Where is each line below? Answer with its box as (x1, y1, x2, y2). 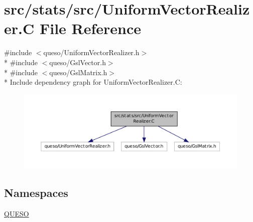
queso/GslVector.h (49, 57, 106, 67)
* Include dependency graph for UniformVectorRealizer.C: (4, 77, 182, 87)
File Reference (39, 18, 142, 39)
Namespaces (4, 184, 68, 200)
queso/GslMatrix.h (49, 67, 107, 77)
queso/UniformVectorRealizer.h (43, 47, 140, 58)
